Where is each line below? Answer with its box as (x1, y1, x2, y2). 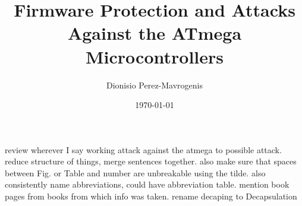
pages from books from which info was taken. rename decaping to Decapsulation (5, 190, 297, 202)
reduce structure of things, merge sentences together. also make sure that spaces (5, 155, 297, 167)
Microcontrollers (86, 44, 224, 68)
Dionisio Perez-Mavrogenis (106, 78, 203, 91)
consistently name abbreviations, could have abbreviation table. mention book (5, 178, 290, 191)
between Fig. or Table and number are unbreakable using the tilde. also (5, 166, 266, 179)
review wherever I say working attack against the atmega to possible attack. (5, 143, 282, 156)
